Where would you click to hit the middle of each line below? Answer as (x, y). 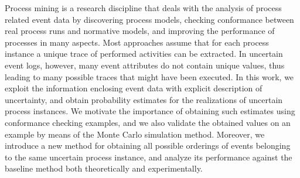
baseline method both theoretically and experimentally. (104, 168)
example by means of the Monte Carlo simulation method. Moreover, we (135, 134)
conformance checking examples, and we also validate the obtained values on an (148, 122)
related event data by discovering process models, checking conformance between (149, 19)
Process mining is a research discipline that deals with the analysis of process (143, 8)
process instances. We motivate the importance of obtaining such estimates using (150, 111)
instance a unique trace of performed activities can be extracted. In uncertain (144, 54)
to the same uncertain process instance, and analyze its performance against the (149, 157)
